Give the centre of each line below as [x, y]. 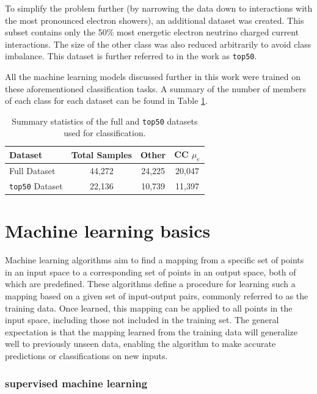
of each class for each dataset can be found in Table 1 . [106, 100]
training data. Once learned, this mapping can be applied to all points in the [149, 308]
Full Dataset [32, 171]
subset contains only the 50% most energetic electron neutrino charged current [152, 32]
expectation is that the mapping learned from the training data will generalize [151, 331]
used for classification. [105, 133]
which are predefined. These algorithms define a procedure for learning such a [150, 284]
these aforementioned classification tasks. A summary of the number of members [155, 88]
